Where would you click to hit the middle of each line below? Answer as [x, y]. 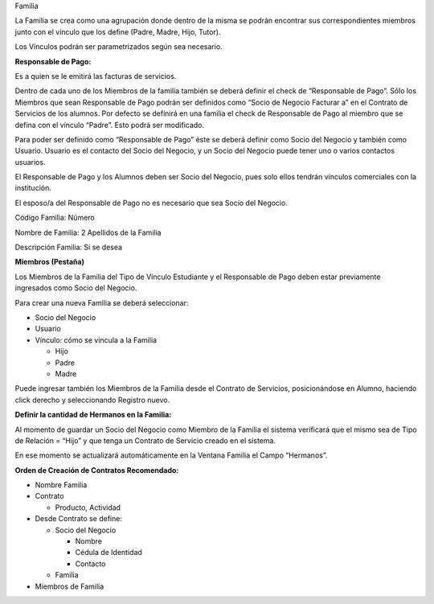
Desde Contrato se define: [78, 519]
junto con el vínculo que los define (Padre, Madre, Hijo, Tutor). [118, 31]
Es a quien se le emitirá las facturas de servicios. [96, 76]
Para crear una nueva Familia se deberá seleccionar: [102, 302]
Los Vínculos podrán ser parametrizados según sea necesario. [119, 47]
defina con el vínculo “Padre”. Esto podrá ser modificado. [110, 125]
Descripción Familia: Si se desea [69, 247]
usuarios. [30, 162]
